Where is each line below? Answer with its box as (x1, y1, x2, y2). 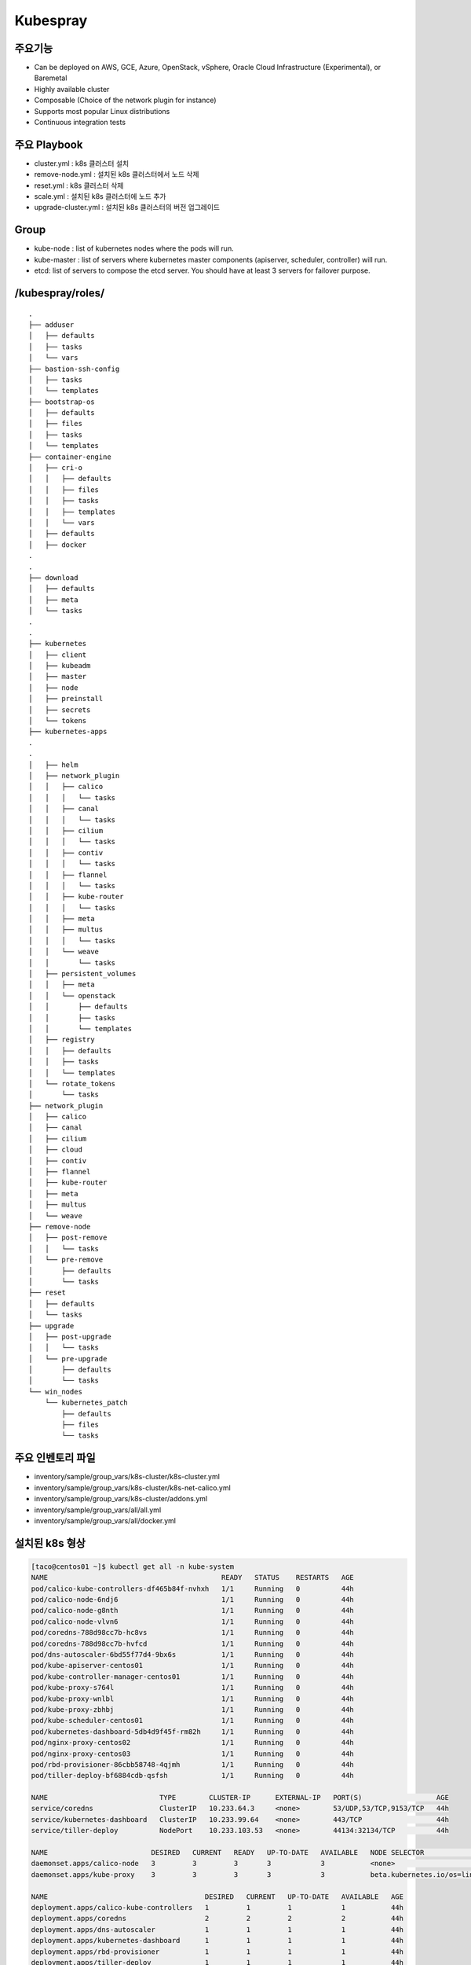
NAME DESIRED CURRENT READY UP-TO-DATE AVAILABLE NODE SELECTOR (31, 1848, 425, 1857)
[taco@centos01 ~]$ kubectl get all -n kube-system (31, 1562, 235, 1571)
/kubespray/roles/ (14, 286, 105, 299)
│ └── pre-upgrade (28, 1354, 108, 1363)
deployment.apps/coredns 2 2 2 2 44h (31, 1914, 404, 1923)
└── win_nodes (28, 1387, 82, 1396)
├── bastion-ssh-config (28, 364, 120, 373)
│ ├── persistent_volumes (28, 969, 137, 979)
